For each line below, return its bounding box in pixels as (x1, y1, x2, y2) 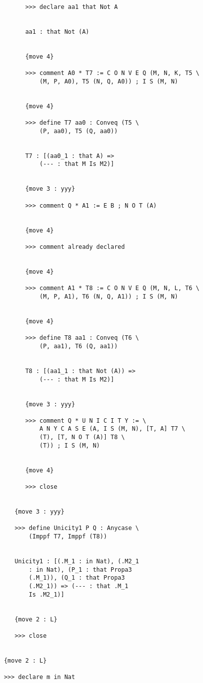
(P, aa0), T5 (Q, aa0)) (39, 127, 118, 135)
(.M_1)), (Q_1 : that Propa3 (29, 574, 125, 582)
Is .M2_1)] (29, 591, 65, 598)
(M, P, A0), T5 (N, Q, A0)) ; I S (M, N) (39, 77, 178, 85)
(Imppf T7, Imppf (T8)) (29, 533, 107, 540)
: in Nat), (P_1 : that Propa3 (29, 566, 132, 573)
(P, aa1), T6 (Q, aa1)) (39, 342, 118, 350)
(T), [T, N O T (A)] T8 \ (39, 434, 125, 441)
